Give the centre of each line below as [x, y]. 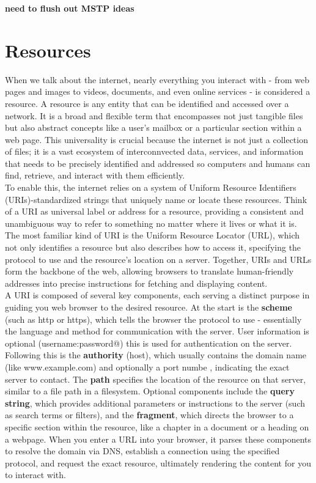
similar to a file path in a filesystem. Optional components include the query [150, 391]
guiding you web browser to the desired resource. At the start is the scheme [149, 307]
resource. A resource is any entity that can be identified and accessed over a [147, 103]
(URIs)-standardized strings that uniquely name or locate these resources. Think [156, 199]
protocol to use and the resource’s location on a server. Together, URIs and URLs [158, 259]
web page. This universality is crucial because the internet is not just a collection [156, 139]
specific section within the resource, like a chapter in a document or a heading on [157, 426]
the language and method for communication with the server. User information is [157, 331]
